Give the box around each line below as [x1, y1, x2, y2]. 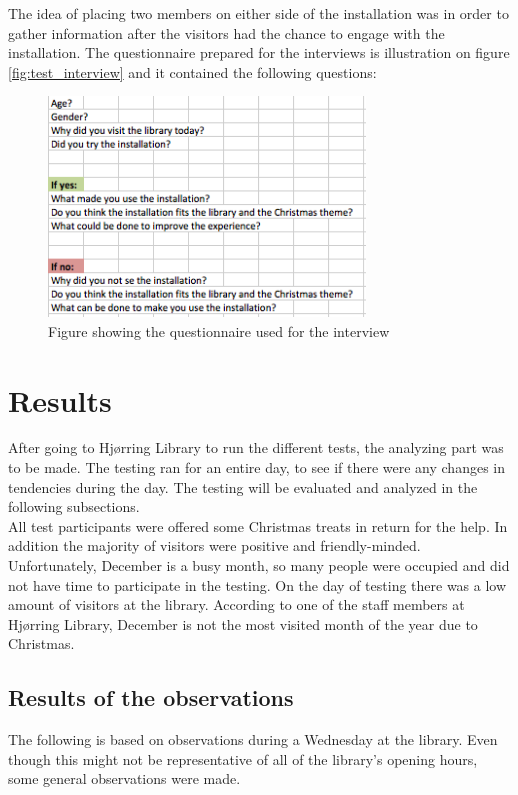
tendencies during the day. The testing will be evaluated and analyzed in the [8, 476, 478, 497]
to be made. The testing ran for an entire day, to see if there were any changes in [8, 457, 505, 478]
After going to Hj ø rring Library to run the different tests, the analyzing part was [8, 437, 504, 458]
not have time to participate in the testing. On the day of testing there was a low [8, 574, 507, 595]
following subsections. [8, 496, 140, 517]
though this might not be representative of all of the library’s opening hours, [8, 748, 478, 769]
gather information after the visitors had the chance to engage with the [8, 22, 445, 43]
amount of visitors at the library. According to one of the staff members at [8, 594, 465, 615]
